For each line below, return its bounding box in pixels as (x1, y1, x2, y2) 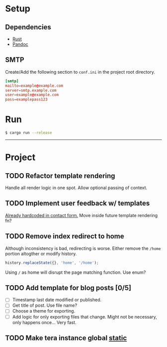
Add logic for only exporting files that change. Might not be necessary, (12, 314, 158, 320)
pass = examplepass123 (5, 97, 48, 102)
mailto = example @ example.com (5, 83, 64, 88)
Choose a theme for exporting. (12, 308, 76, 314)
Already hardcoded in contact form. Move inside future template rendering (5, 212, 158, 218)
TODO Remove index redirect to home (5, 232, 124, 240)
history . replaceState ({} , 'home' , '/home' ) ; (5, 260, 99, 265)
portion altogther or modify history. (5, 250, 77, 256)
